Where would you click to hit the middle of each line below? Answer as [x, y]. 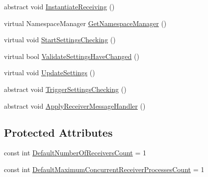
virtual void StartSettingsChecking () [60, 40]
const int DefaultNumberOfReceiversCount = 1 [75, 153]
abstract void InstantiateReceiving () [59, 6]
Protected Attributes [58, 132]
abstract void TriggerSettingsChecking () [65, 89]
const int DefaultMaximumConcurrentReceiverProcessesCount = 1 [104, 169]
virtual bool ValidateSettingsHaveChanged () [72, 56]
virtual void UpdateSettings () [50, 73]
